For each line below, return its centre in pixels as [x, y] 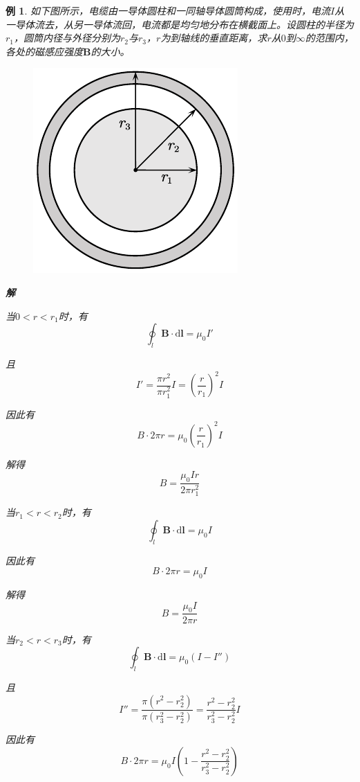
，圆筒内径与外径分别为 [67, 38]
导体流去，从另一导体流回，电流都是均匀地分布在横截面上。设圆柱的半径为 [184, 24]
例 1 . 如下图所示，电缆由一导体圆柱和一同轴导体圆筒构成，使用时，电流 [168, 10]
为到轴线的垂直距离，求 [214, 38]
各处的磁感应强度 [44, 51]
